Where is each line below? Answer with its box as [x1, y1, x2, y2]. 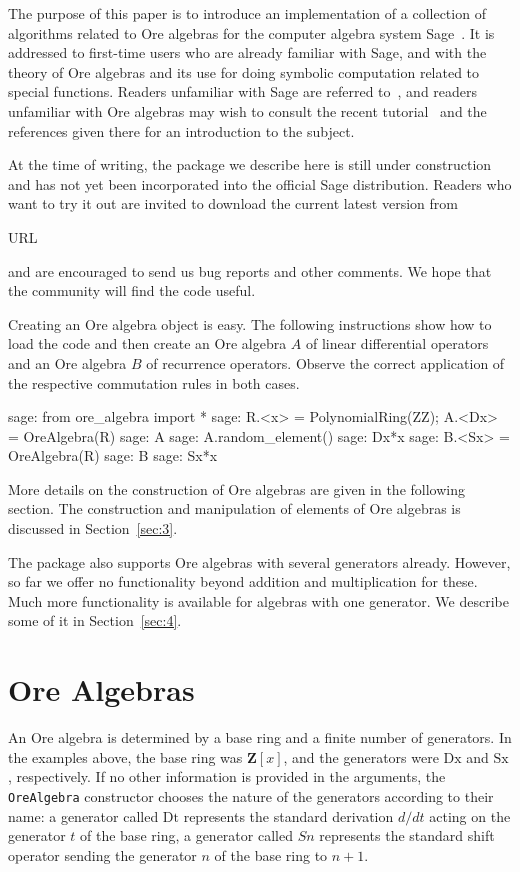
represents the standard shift [319, 825, 495, 846]
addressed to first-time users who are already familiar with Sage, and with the [8, 42, 487, 63]
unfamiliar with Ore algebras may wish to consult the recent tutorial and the [8, 100, 487, 121]
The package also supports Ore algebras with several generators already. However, [8, 551, 511, 572]
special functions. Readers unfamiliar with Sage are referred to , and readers [8, 81, 478, 102]
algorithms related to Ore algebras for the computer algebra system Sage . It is [8, 22, 495, 43]
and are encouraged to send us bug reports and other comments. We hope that [8, 260, 492, 281]
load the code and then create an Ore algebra [8, 333, 287, 354]
